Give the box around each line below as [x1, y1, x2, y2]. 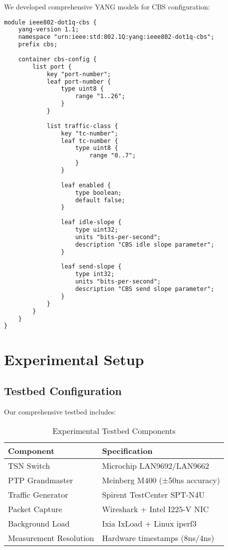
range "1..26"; [75, 93, 125, 100]
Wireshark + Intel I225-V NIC [102, 503, 209, 515]
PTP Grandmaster [8, 474, 73, 486]
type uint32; [75, 226, 118, 234]
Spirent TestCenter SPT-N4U [102, 488, 205, 500]
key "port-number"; [46, 70, 111, 78]
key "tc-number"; [61, 130, 118, 137]
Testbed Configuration [4, 383, 122, 399]
